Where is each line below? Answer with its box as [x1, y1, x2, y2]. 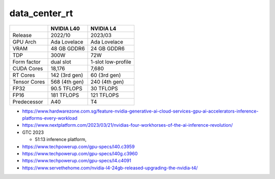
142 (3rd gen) [50, 71, 84, 79]
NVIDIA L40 [50, 25, 80, 32]
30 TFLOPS [90, 85, 118, 92]
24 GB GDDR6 [90, 45, 125, 52]
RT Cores [12, 71, 35, 79]
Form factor [12, 58, 41, 65]
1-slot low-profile [90, 58, 132, 65]
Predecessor [12, 98, 43, 105]
